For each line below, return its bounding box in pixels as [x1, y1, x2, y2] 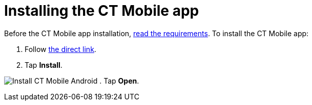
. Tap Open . [99, 76, 139, 85]
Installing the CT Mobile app [4, 2, 199, 19]
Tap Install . [25, 60, 63, 69]
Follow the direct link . [25, 44, 96, 54]
